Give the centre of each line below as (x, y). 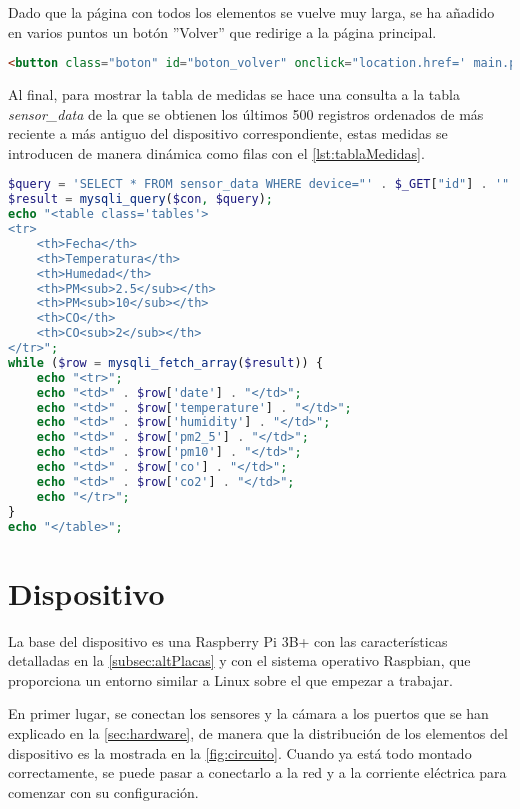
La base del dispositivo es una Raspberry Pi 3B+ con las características (228, 640)
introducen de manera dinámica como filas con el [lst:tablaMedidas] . (216, 152)
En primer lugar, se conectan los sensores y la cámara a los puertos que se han (248, 713)
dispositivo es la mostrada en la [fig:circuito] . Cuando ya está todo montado (240, 752)
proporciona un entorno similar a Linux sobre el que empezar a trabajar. (230, 679)
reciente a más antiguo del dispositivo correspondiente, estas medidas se (228, 133)
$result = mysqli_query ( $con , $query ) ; (140, 199)
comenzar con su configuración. (103, 791)
